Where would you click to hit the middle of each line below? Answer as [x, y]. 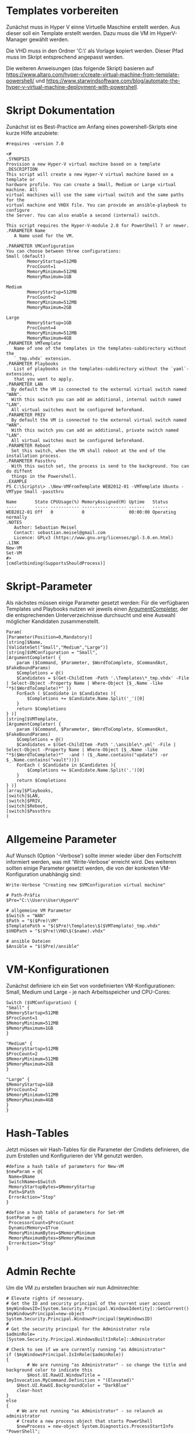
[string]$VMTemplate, [32, 719]
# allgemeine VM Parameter [39, 911]
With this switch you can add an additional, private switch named [95, 430]
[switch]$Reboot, [27, 806]
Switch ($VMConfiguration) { [41, 1002]
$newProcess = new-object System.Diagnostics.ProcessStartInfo [95, 1426]
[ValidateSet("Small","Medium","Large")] [57, 647]
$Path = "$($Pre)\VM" [32, 921]
